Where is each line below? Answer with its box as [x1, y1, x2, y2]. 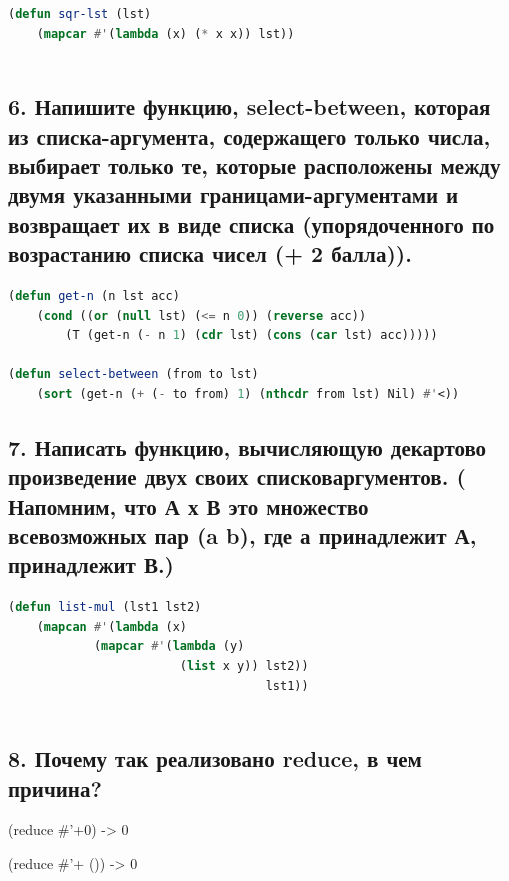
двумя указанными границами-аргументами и [8, 179, 459, 210]
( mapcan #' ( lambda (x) [36, 619, 188, 634]
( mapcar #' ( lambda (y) [93, 639, 245, 654]
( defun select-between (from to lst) [8, 367, 259, 382]
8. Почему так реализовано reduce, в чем [8, 743, 422, 774]
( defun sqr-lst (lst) [8, 7, 152, 21]
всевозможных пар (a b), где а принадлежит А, [8, 520, 477, 551]
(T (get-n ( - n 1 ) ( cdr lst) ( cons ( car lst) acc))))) [65, 328, 438, 343]
